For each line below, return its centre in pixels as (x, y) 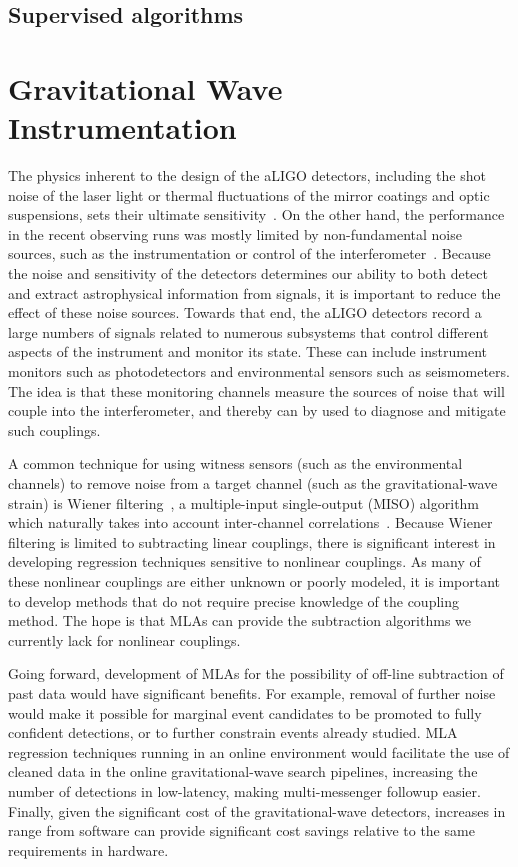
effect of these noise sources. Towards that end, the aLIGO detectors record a (245, 312)
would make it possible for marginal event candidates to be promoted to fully (245, 712)
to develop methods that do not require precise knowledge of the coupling (233, 600)
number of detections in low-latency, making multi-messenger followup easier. (244, 790)
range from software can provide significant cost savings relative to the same (241, 830)
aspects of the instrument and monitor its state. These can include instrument (247, 351)
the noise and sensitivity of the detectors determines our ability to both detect (248, 273)
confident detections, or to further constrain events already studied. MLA (233, 732)
